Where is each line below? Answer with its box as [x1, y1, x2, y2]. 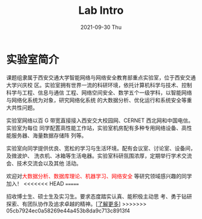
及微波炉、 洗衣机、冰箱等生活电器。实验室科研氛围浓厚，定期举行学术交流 [6, 152, 192, 159]
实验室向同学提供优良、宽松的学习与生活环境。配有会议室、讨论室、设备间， [6, 144, 196, 152]
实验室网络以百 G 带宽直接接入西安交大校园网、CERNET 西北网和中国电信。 [6, 117, 194, 124]
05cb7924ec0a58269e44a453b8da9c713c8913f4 [6, 207, 130, 214]
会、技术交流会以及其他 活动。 [6, 159, 82, 167]
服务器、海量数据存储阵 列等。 [11, 132, 87, 139]
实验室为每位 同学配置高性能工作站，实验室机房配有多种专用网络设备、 [6, 124, 182, 131]
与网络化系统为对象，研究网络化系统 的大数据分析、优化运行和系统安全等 [6, 96, 187, 103]
